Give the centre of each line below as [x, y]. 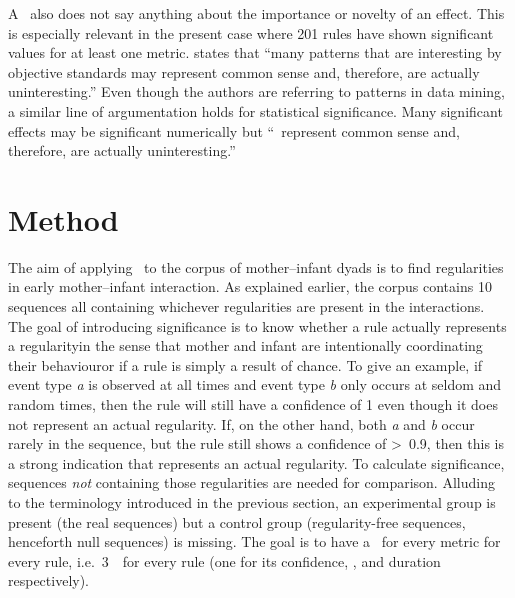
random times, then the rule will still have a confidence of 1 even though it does [253, 404]
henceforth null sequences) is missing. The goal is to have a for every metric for [254, 541]
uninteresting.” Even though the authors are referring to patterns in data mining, [256, 91]
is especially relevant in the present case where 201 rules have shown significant [251, 32]
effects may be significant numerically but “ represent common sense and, [234, 130]
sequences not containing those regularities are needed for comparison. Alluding [251, 482]
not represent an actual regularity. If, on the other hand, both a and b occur [241, 423]
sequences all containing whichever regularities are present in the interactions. [246, 306]
